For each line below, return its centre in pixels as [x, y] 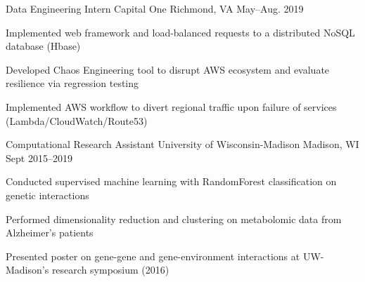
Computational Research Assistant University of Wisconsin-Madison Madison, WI [182, 144]
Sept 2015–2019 [39, 157]
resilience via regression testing [72, 83]
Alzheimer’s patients [50, 233]
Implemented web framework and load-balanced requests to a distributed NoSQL [180, 32]
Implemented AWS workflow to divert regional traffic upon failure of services [171, 106]
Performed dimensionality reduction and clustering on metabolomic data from [174, 219]
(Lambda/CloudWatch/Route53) [77, 120]
